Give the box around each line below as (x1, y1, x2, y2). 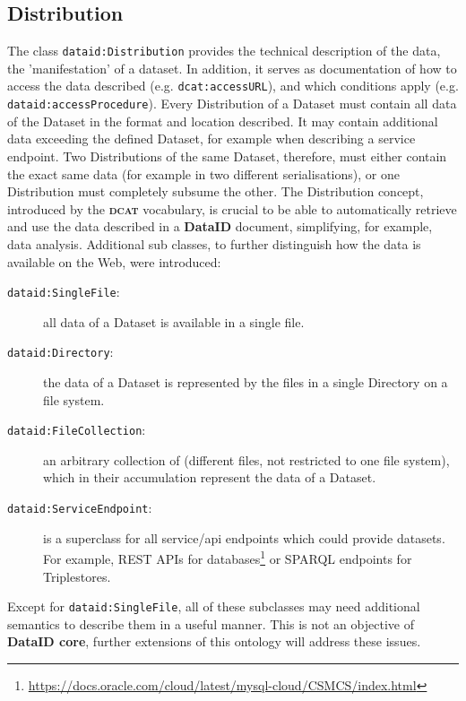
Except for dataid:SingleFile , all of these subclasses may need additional (7, 597, 420, 616)
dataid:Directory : (7, 342, 114, 361)
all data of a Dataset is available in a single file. (43, 312, 305, 331)
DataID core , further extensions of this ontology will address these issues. (7, 632, 421, 651)
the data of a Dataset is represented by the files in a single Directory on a (43, 373, 448, 392)
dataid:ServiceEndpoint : (7, 498, 152, 517)
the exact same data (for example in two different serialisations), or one (7, 164, 400, 183)
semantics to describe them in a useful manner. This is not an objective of (7, 614, 414, 633)
